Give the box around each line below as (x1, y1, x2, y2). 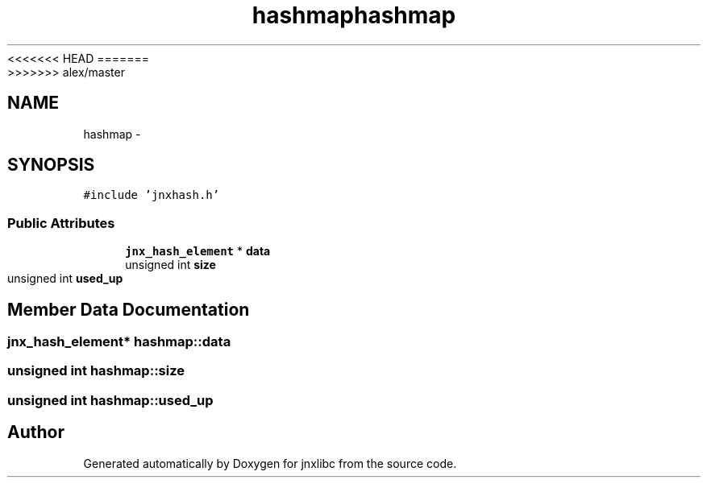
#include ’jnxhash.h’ (83, 188, 220, 202)
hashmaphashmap (252, 2, 456, 29)
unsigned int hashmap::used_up (7, 391, 214, 408)
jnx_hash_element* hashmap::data (7, 333, 231, 350)
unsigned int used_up (7, 271, 123, 286)
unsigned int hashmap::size (7, 362, 185, 379)
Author (7, 422, 64, 443)
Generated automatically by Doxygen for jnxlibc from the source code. (83, 456, 457, 470)
